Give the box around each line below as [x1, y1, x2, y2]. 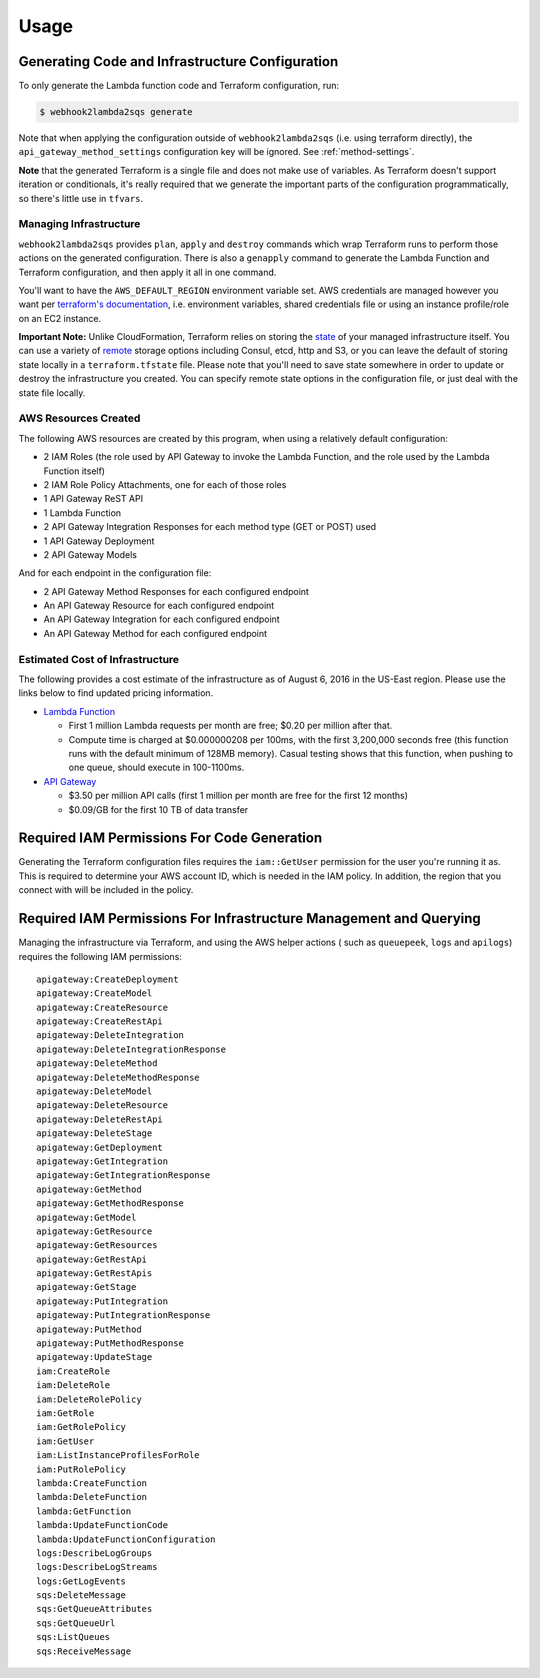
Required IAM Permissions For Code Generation [18, 830, 323, 847]
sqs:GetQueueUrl [36, 1617, 116, 1629]
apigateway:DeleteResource [36, 1100, 169, 1111]
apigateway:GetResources [36, 1240, 158, 1251]
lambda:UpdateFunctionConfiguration [36, 1533, 216, 1545]
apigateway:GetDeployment [36, 1141, 164, 1153]
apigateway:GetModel [36, 1211, 137, 1223]
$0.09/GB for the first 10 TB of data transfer [68, 803, 249, 815]
